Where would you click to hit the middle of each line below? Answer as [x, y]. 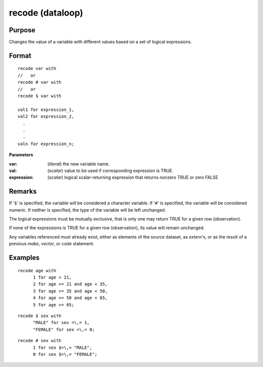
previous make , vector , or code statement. [52, 244]
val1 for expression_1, [46, 109]
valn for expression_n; [46, 144]
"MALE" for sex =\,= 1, [61, 323]
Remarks [23, 191]
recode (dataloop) [46, 13]
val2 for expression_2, [46, 117]
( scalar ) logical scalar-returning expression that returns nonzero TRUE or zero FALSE [133, 177]
